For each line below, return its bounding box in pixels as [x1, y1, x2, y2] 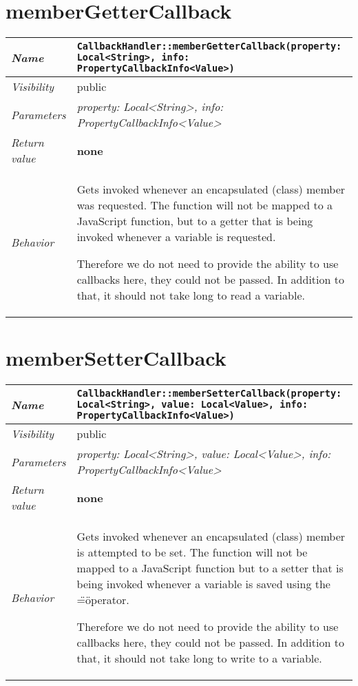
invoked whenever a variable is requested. [76, 229, 276, 245]
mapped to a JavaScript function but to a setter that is [76, 560, 344, 576]
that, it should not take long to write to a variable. [76, 650, 322, 667]
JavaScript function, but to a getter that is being [76, 213, 313, 229]
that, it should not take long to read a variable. [76, 287, 305, 304]
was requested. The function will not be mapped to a [76, 197, 333, 214]
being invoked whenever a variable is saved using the [76, 576, 330, 592]
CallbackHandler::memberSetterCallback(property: [76, 388, 342, 399]
